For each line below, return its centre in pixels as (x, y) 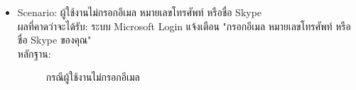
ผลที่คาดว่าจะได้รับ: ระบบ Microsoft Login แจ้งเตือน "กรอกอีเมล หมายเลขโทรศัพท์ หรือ (184, 26)
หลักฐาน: (34, 53)
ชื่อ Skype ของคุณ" (54, 40)
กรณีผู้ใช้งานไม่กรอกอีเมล (93, 77)
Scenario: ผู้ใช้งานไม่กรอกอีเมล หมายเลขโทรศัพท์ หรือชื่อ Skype (140, 12)
